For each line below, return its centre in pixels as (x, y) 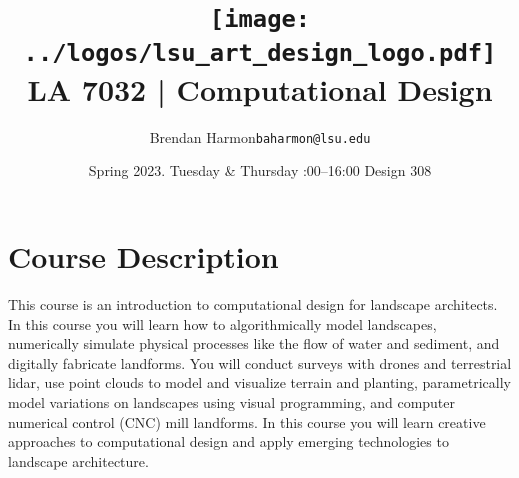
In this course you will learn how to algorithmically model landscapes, (222, 323)
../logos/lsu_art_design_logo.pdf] (260, 52)
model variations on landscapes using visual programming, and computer (232, 401)
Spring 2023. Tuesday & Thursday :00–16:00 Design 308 (260, 170)
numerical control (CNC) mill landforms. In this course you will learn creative (247, 421)
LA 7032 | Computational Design (260, 88)
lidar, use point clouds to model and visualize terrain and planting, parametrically (259, 382)
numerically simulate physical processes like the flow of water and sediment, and (254, 343)
